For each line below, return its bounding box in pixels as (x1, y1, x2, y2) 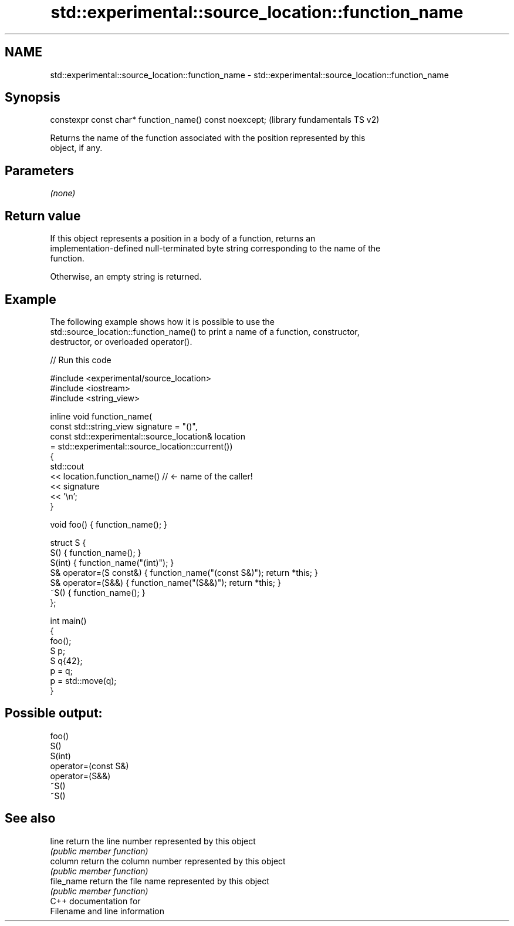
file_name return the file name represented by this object (50, 875, 269, 886)
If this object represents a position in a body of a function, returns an (50, 233, 316, 244)
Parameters (5, 163, 74, 178)
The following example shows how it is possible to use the (50, 316, 275, 327)
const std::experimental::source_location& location (50, 431, 246, 441)
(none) (50, 188, 76, 199)
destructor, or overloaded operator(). (50, 336, 192, 347)
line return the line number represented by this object (50, 836, 256, 846)
